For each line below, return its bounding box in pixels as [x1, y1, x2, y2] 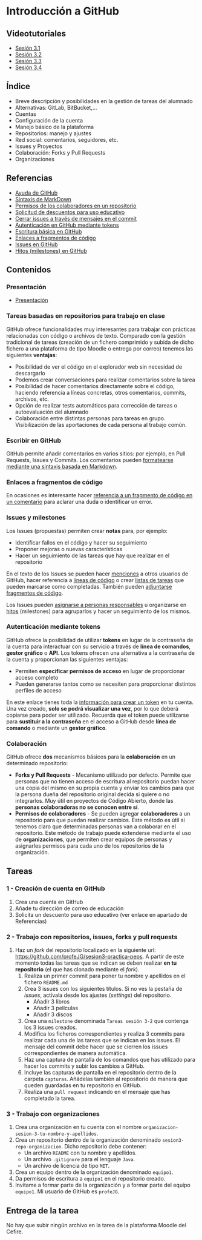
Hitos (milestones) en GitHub [15, 247, 88, 254]
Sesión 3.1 [15, 44, 41, 52]
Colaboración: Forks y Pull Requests [15, 149, 106, 156]
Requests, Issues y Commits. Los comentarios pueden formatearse [6, 456, 174, 463]
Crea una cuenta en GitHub [15, 898, 83, 905]
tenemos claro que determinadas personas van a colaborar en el [15, 823, 177, 830]
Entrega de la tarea [6, 1205, 79, 1216]
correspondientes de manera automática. [24, 1050, 128, 1057]
